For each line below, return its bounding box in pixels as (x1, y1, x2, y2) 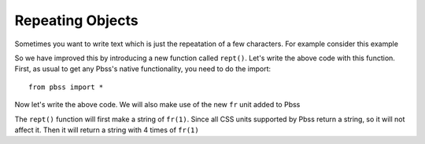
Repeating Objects (14, 12, 139, 29)
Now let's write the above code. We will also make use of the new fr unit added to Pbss (14, 100, 301, 110)
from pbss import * (28, 82, 104, 92)
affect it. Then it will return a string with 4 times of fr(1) (14, 125, 200, 135)
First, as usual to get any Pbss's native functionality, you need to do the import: (14, 64, 272, 74)
